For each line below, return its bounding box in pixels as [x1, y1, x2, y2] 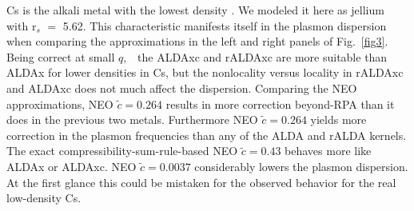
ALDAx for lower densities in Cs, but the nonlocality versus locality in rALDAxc [6, 64, 404, 81]
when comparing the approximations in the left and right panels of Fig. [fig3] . [6, 33, 388, 50]
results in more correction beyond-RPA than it [165, 95, 395, 112]
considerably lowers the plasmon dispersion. [194, 157, 408, 174]
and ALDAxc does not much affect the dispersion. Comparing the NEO [6, 79, 357, 96]
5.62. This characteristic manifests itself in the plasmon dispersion [62, 17, 387, 34]
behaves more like [285, 142, 372, 159]
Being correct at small [6, 48, 115, 65]
